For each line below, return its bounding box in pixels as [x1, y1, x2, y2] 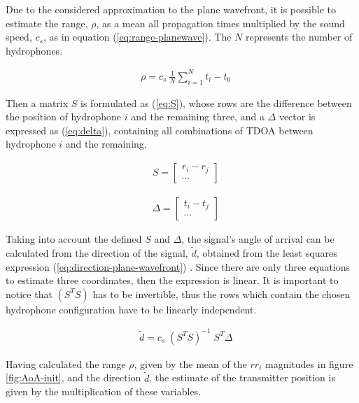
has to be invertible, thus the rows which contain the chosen [92, 286, 351, 301]
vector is [279, 109, 316, 124]
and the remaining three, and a [131, 109, 265, 124]
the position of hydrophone [6, 109, 122, 124]
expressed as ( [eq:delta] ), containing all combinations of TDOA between [6, 122, 314, 137]
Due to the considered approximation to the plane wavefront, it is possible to [6, 2, 336, 16]
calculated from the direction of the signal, [6, 245, 188, 260]
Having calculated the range [6, 356, 126, 371]
